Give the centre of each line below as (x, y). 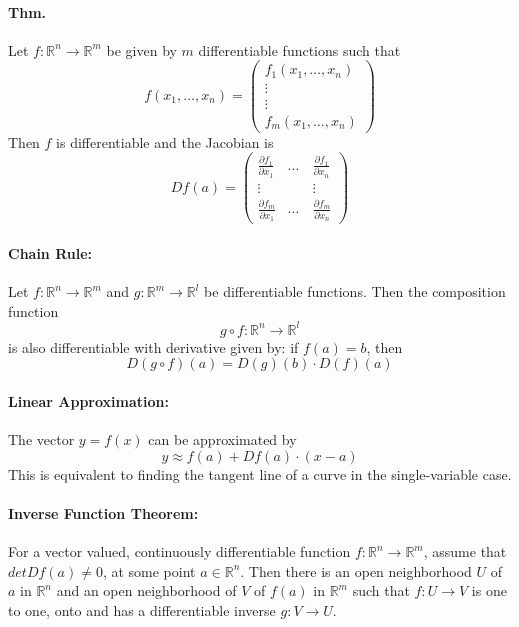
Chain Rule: (50, 252)
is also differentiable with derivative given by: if (153, 346)
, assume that (465, 551)
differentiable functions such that (299, 49)
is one (489, 590)
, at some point (149, 570)
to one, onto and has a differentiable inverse (142, 609)
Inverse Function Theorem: (103, 512)
